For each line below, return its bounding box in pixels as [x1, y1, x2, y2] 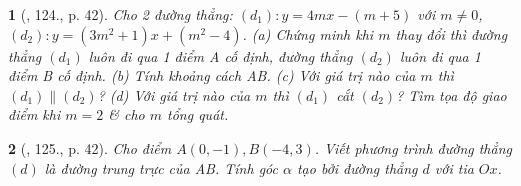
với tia [434, 157, 474, 178]
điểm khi [8, 104, 61, 125]
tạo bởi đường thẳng [296, 157, 418, 178]
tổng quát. [167, 104, 229, 125]
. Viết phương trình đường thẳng [314, 137, 512, 158]
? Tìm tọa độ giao [396, 84, 507, 105]
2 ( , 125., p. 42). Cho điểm [8, 137, 172, 158]
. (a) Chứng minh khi [242, 23, 374, 44]
